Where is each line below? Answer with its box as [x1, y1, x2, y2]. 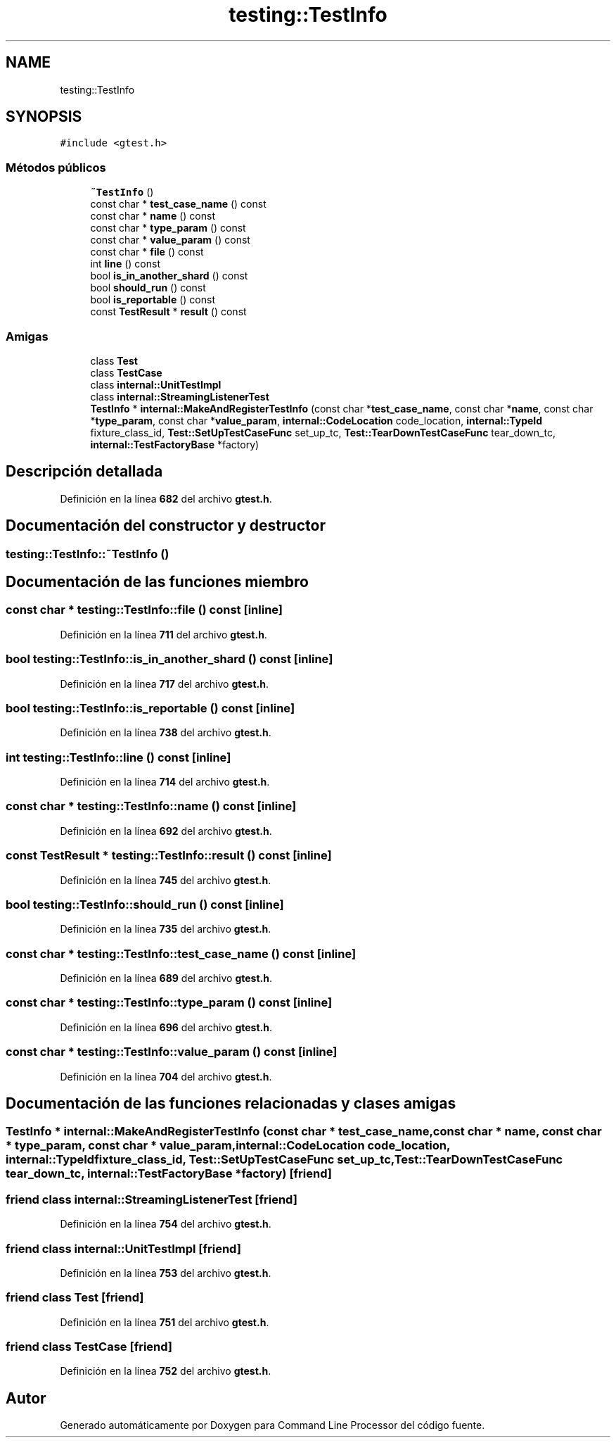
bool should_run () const [90, 282, 206, 294]
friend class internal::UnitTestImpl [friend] [6, 1241, 241, 1256]
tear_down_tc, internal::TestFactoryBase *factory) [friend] [6, 1166, 332, 1181]
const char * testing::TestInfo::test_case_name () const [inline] [6, 946, 357, 961]
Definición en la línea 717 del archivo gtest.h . [60, 677, 269, 690]
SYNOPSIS [6, 108, 82, 126]
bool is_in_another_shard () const [90, 270, 248, 282]
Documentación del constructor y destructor [6, 517, 326, 535]
